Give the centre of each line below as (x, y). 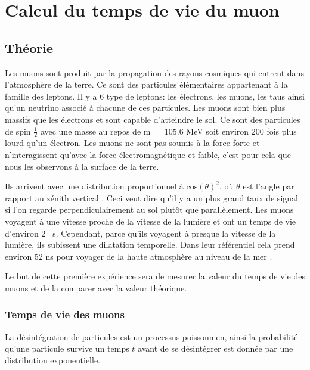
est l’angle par (269, 186)
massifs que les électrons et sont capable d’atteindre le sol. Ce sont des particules (153, 119)
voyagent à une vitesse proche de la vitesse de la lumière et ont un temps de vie (151, 221)
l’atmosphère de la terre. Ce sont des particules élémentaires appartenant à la (146, 84)
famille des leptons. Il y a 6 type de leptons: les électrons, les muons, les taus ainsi (155, 96)
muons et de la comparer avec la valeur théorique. (96, 287)
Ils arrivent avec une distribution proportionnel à (94, 186)
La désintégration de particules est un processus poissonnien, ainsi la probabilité (151, 336)
